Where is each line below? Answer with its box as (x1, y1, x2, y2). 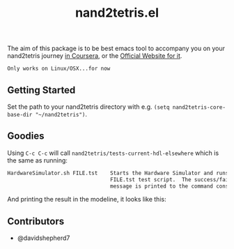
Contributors (7, 215, 65, 227)
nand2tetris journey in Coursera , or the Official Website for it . (7, 52, 182, 60)
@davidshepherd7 (17, 234, 70, 242)
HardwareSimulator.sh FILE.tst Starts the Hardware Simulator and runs (7, 169, 229, 176)
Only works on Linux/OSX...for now (7, 65, 111, 73)
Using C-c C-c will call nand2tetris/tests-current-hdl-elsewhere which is (7, 149, 219, 157)
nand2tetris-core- (172, 104, 226, 111)
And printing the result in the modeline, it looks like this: (7, 195, 166, 204)
